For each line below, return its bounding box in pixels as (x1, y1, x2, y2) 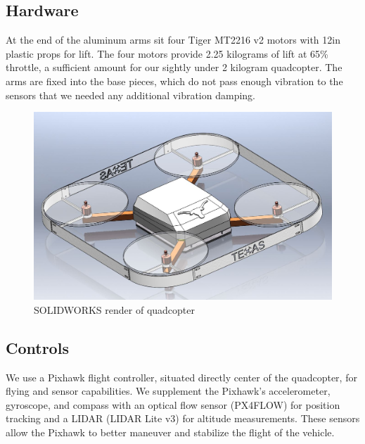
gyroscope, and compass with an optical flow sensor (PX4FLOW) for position (6, 397, 340, 412)
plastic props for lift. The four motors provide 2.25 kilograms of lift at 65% (6, 46, 328, 61)
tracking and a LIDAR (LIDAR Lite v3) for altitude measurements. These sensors (6, 411, 360, 426)
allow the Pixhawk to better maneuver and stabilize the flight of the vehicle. (6, 425, 335, 439)
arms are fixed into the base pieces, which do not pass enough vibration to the (6, 73, 343, 88)
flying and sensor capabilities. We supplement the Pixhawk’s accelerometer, (6, 383, 331, 398)
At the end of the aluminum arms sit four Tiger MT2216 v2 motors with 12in (6, 32, 340, 47)
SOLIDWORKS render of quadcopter (34, 302, 196, 317)
